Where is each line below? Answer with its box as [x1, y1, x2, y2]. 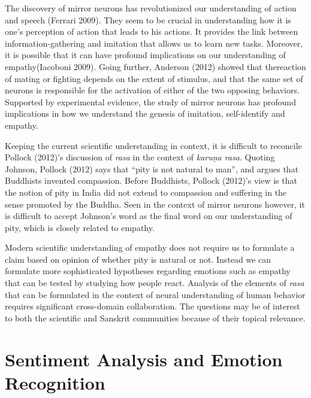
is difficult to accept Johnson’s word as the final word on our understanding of [5, 209, 292, 222]
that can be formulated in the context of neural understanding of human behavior [5, 288, 306, 300]
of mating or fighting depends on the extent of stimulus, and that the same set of [5, 72, 303, 84]
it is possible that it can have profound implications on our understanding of [5, 48, 286, 61]
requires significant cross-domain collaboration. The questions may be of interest [5, 300, 300, 312]
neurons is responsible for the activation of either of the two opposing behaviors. [5, 84, 300, 96]
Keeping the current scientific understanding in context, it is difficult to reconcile [5, 139, 302, 151]
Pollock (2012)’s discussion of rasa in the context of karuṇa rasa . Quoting [5, 151, 275, 163]
